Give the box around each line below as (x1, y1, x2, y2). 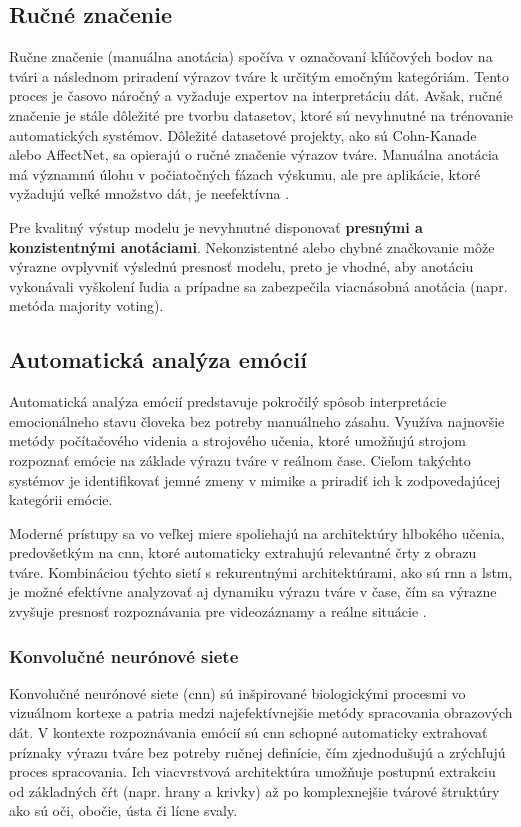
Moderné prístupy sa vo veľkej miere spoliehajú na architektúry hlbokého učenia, (9, 522, 505, 543)
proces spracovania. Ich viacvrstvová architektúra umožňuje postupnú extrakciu (9, 761, 496, 782)
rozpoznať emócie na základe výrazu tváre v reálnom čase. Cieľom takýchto (9, 449, 471, 470)
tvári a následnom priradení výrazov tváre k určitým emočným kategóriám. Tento (9, 65, 510, 86)
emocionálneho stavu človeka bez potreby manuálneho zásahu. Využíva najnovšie (9, 410, 505, 431)
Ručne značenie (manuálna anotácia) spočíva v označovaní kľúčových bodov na (9, 46, 493, 67)
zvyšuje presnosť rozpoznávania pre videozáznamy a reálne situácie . (9, 601, 427, 622)
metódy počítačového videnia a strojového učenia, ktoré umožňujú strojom (9, 430, 466, 451)
